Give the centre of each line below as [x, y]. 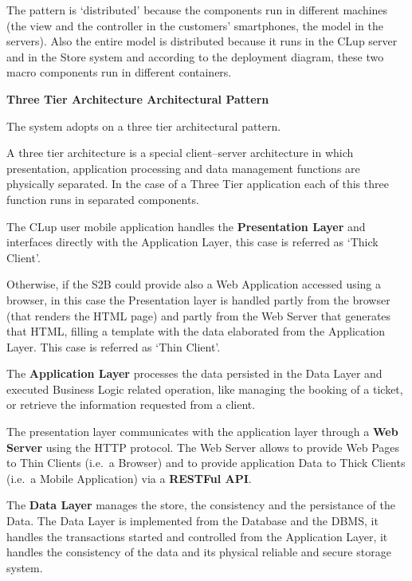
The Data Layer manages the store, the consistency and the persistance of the [201, 505]
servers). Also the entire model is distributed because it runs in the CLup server [202, 41]
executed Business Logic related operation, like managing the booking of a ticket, [205, 389]
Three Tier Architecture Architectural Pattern [138, 98]
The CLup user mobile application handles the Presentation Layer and [186, 226]
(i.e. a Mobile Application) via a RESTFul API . [129, 478]
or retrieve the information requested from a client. [131, 404]
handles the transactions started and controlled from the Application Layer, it [197, 536]
